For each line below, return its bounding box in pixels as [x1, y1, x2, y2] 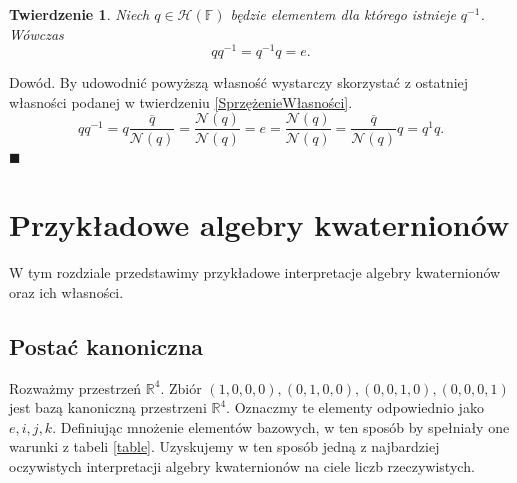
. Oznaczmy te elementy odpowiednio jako [226, 397, 484, 418]
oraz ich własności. [9, 281, 124, 302]
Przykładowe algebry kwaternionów [9, 204, 510, 245]
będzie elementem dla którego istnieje [230, 4, 456, 24]
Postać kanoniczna [9, 330, 204, 361]
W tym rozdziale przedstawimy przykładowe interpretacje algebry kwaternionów [9, 262, 501, 283]
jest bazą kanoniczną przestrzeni [9, 397, 207, 418]
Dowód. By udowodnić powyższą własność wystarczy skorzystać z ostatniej [9, 72, 469, 93]
